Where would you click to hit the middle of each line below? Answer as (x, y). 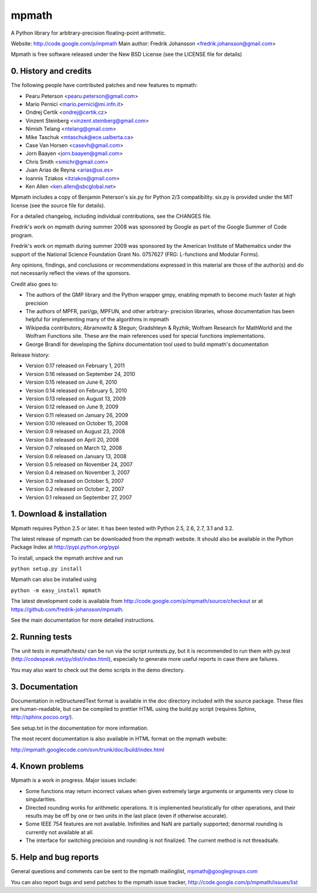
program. (22, 235)
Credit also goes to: (35, 284)
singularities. (41, 800)
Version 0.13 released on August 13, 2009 (76, 398)
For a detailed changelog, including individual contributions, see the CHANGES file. (111, 216)
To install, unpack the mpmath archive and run (67, 558)
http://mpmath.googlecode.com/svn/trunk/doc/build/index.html (87, 750)
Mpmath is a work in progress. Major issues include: (74, 780)
